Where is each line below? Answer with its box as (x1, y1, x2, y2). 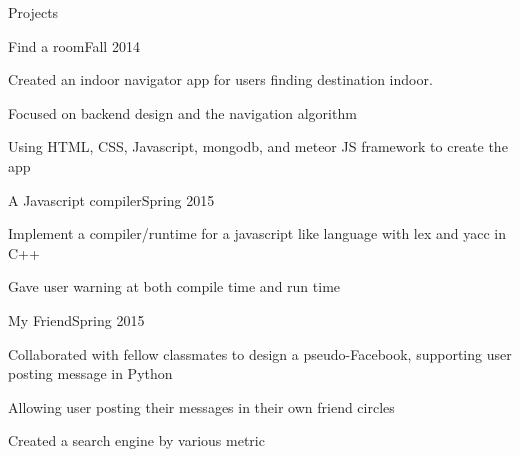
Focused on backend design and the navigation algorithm (8, 102, 357, 123)
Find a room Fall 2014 (8, 35, 140, 56)
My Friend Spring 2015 (8, 309, 145, 330)
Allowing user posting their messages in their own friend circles (8, 396, 395, 417)
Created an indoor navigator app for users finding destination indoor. (8, 69, 433, 90)
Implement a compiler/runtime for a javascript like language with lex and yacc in (8, 223, 506, 244)
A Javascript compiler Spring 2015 (8, 189, 215, 210)
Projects (8, 2, 59, 22)
